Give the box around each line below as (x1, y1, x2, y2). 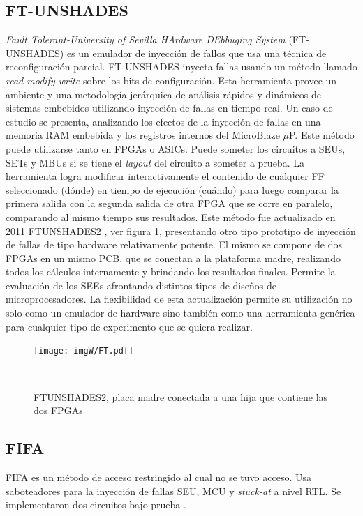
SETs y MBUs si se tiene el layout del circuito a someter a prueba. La (6, 155, 304, 169)
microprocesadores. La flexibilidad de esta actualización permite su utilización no (6, 291, 353, 306)
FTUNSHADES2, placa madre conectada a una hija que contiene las (34, 389, 328, 404)
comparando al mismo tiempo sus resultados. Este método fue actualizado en (6, 209, 336, 224)
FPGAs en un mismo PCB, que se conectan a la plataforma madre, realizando (6, 250, 341, 265)
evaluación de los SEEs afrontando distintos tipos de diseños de (6, 278, 276, 292)
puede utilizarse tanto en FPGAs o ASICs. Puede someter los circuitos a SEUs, (6, 141, 346, 155)
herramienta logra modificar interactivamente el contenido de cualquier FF (6, 169, 325, 183)
